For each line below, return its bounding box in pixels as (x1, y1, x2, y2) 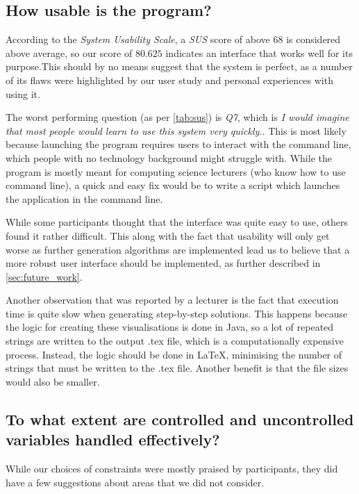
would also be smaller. (6, 374, 100, 388)
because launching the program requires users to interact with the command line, (6, 137, 351, 151)
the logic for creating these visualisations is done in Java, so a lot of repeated (6, 320, 334, 334)
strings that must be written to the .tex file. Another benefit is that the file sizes (6, 361, 349, 375)
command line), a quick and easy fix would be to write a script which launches (6, 178, 340, 192)
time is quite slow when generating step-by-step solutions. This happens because (6, 306, 348, 320)
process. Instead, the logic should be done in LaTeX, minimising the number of (6, 347, 342, 361)
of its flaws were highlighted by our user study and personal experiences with (6, 72, 333, 87)
